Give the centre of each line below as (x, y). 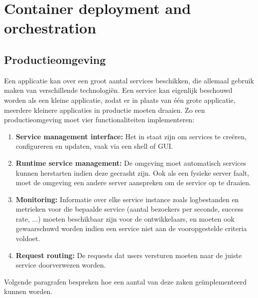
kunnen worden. (28, 291)
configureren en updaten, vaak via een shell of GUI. (94, 146)
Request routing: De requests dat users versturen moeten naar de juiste (129, 255)
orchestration (50, 28)
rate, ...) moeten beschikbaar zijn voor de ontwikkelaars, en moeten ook (125, 218)
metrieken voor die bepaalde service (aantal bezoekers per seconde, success (129, 209)
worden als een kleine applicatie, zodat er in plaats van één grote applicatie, (120, 100)
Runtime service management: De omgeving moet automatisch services (131, 162)
